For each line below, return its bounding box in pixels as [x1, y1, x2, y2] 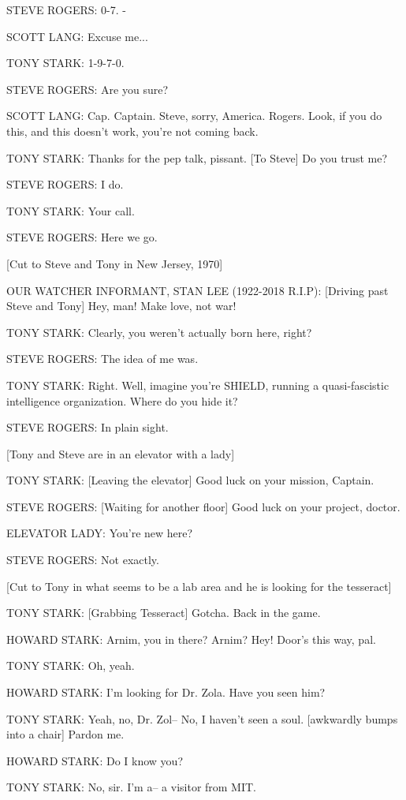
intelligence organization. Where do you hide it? [6, 392, 238, 409]
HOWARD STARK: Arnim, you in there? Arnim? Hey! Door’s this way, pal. [6, 630, 376, 647]
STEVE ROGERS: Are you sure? [6, 80, 169, 97]
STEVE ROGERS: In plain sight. [6, 419, 169, 436]
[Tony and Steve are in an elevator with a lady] [6, 445, 235, 462]
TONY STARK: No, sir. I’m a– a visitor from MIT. [6, 779, 257, 795]
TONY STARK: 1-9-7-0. [6, 54, 125, 71]
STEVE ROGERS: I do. [6, 176, 124, 193]
